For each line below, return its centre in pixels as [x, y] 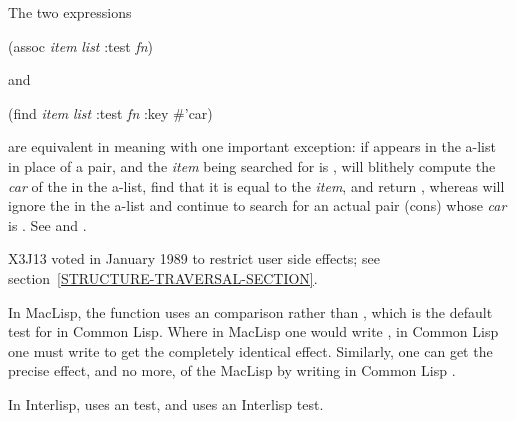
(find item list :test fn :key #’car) [110, 112]
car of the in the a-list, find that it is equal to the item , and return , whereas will [256, 185]
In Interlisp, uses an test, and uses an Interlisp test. [166, 403]
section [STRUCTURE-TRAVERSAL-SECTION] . [163, 277]
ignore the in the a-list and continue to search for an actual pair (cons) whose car [257, 205]
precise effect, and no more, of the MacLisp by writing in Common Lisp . [232, 370]
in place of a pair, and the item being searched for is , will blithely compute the [252, 165]
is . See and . [47, 224]
